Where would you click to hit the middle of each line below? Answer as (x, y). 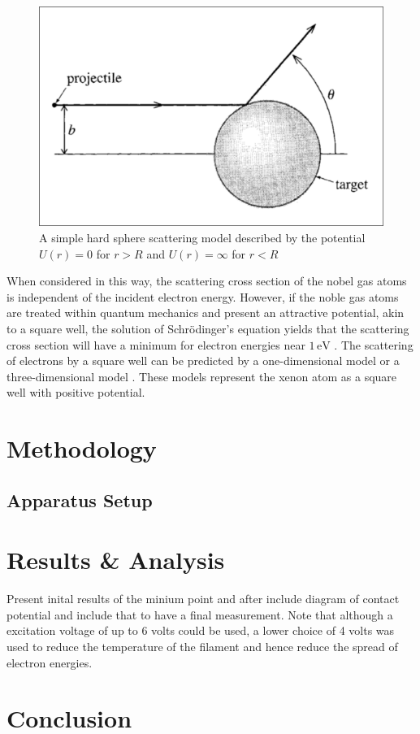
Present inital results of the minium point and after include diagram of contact (203, 599)
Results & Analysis (116, 560)
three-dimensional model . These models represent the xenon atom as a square (202, 376)
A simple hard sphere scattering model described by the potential (202, 238)
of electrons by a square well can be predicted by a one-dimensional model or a (203, 360)
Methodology (82, 448)
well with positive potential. (76, 392)
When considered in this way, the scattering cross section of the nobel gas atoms (207, 281)
